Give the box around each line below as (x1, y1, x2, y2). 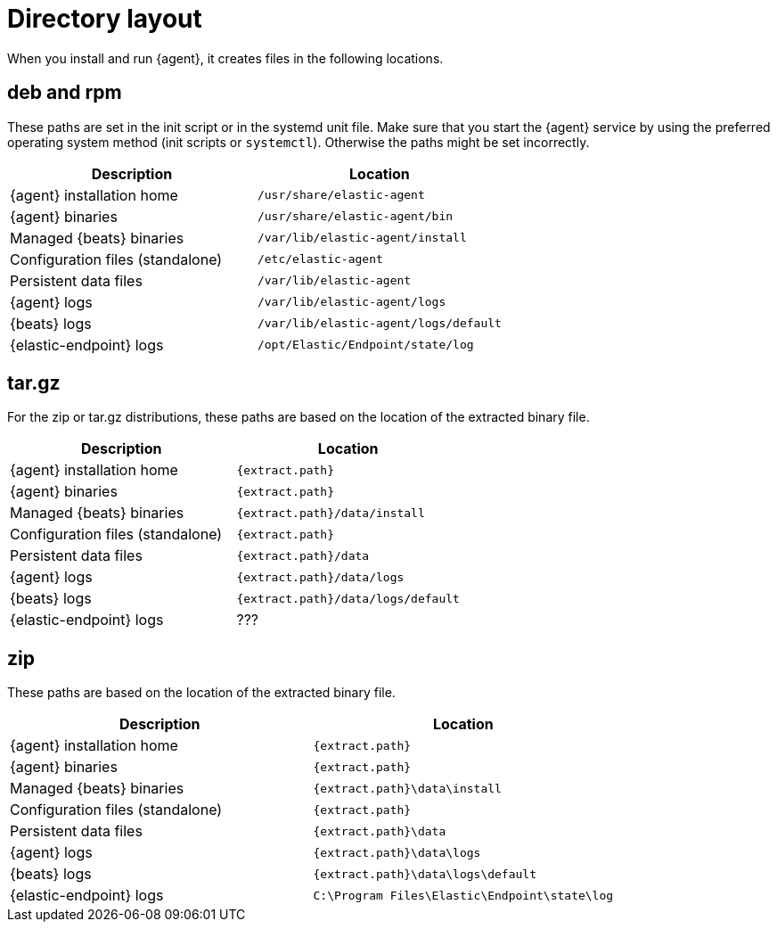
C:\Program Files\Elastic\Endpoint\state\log (313, 888, 614, 902)
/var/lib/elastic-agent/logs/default (257, 317, 502, 331)
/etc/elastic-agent (257, 252, 383, 267)
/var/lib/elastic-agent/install (257, 231, 467, 245)
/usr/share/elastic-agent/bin (257, 210, 454, 224)
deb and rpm (7, 81, 122, 104)
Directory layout (7, 4, 202, 34)
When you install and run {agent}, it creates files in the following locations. (7, 50, 444, 66)
